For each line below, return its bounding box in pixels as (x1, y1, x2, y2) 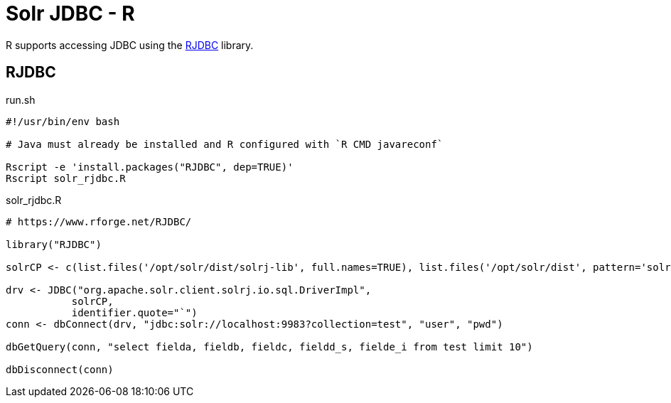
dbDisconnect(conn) (6, 363, 114, 375)
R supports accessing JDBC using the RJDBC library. (6, 38, 254, 51)
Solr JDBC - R (6, 1, 135, 26)
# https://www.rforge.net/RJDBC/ (6, 215, 192, 227)
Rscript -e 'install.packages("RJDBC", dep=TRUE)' (6, 161, 294, 173)
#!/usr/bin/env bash (6, 115, 120, 127)
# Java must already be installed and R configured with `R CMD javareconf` (6, 138, 444, 150)
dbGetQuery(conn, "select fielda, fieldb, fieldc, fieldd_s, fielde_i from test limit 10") (6, 340, 533, 353)
